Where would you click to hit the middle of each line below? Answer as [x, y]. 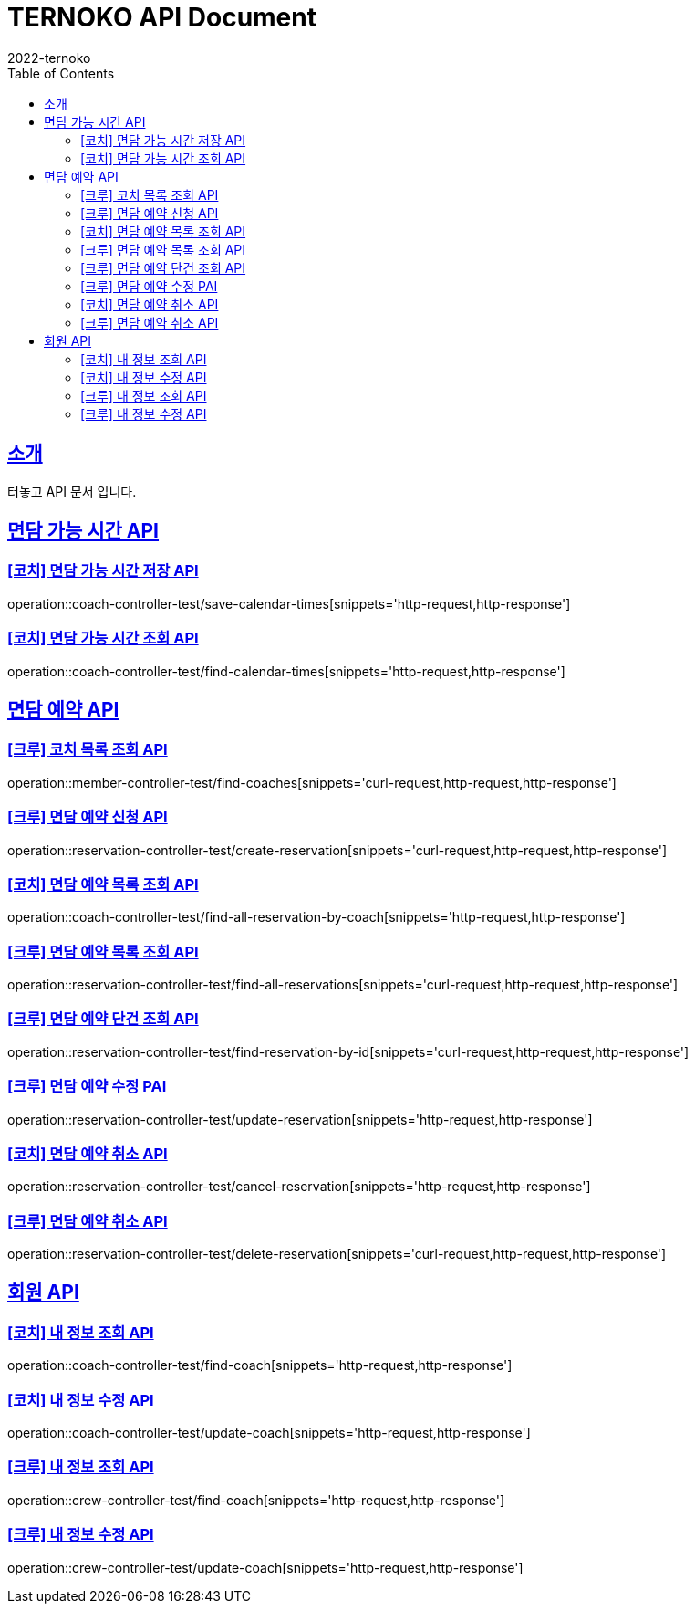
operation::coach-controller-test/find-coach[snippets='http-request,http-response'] [260, 1365]
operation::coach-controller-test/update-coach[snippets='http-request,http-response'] [269, 1433]
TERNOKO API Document [162, 17]
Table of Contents [61, 73]
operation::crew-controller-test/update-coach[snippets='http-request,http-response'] [265, 1567]
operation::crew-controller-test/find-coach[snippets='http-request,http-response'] [256, 1500]
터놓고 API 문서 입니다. [72, 491]
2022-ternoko [49, 58]
